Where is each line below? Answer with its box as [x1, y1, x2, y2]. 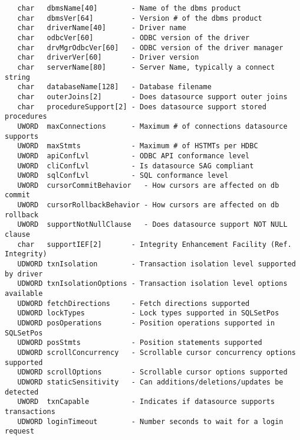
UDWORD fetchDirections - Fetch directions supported [17, 299, 250, 308]
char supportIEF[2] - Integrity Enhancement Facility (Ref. [17, 240, 292, 249]
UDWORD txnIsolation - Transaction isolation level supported [17, 260, 296, 269]
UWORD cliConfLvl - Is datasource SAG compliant [17, 161, 254, 170]
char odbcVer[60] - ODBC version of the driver [17, 33, 250, 42]
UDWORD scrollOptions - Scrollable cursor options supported [17, 368, 288, 377]
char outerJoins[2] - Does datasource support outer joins [17, 92, 288, 101]
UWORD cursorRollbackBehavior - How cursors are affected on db [17, 201, 279, 210]
